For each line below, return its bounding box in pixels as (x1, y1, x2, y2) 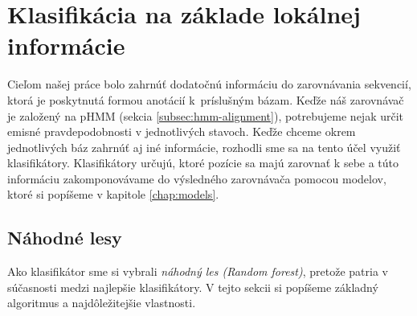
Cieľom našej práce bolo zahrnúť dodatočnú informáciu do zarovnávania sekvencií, (7, 76, 411, 92)
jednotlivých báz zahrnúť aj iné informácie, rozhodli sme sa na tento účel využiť (7, 138, 401, 155)
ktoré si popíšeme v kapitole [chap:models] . (7, 186, 219, 203)
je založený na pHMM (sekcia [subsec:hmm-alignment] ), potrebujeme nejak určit (7, 107, 404, 124)
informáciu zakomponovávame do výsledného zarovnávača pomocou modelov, (7, 170, 386, 187)
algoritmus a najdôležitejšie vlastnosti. (7, 294, 196, 311)
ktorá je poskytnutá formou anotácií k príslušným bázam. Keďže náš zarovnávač (7, 91, 404, 108)
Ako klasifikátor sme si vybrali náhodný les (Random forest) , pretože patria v (7, 263, 388, 280)
